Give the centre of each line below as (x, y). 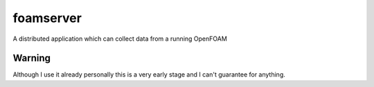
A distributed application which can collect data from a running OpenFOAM (120, 39)
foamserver (47, 18)
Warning (32, 58)
